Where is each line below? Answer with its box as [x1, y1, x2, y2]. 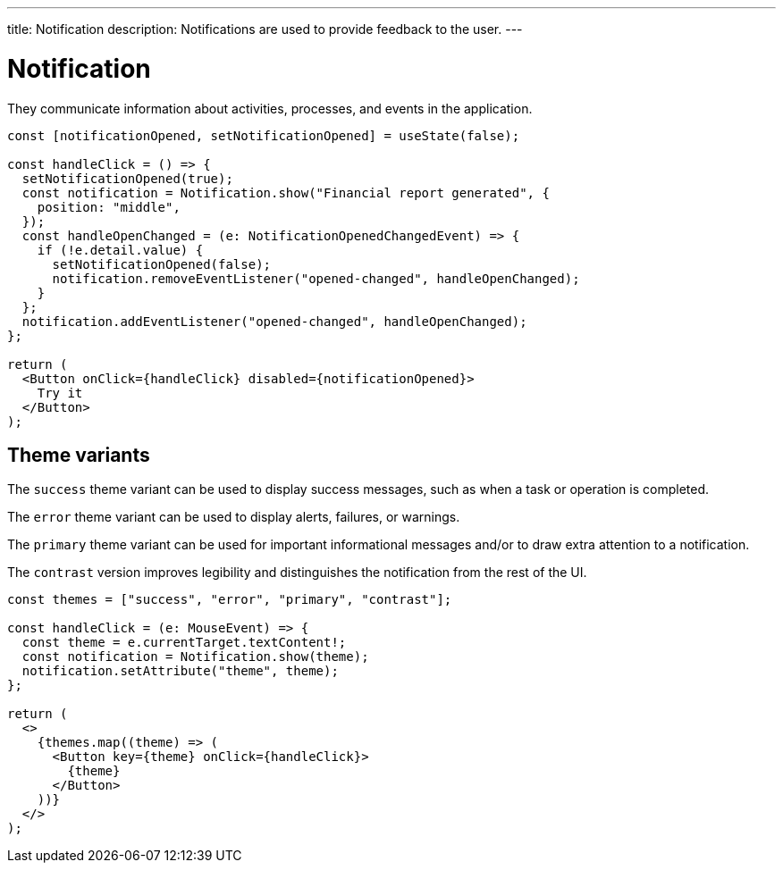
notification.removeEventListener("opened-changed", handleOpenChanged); [52, 271, 580, 286]
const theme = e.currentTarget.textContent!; [21, 635, 347, 650]
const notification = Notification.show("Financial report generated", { [21, 185, 550, 200]
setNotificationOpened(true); [21, 171, 233, 186]
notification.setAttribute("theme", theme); [21, 664, 339, 679]
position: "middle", [37, 199, 181, 214]
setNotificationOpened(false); [52, 256, 272, 272]
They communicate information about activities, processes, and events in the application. [7, 100, 533, 116]
